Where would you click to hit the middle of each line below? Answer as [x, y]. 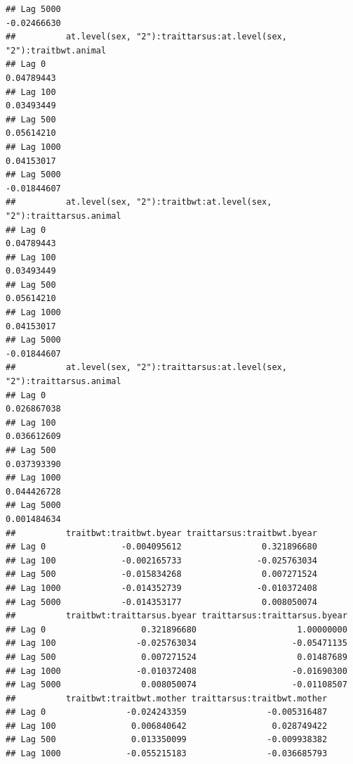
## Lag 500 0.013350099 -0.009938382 [167, 740]
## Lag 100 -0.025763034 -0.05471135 [176, 643]
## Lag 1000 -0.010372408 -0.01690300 [176, 671]
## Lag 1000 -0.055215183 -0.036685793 [167, 754]
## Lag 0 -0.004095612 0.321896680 [161, 547]
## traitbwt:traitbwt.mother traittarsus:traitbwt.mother [167, 698]
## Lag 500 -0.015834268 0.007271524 [161, 574]
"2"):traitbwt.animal [56, 50]
